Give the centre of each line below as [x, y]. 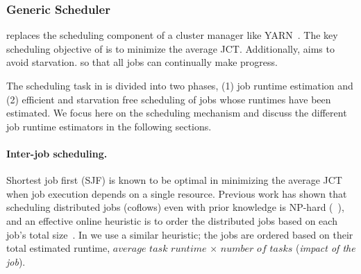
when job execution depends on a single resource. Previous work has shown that [177, 193]
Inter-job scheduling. [57, 153]
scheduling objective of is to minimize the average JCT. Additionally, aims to [170, 48]
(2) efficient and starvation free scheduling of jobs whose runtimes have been [169, 99]
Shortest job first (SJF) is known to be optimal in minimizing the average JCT [174, 180]
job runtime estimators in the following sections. [109, 126]
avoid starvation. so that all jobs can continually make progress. [142, 62]
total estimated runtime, [58, 248]
